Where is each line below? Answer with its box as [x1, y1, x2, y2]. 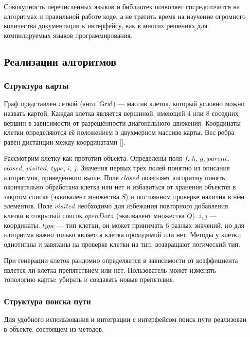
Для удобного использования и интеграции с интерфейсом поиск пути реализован [4, 314, 247, 324]
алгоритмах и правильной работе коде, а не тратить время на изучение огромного [4, 11, 246, 21]
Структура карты [4, 79, 69, 92]
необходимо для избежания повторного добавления [77, 201, 228, 211]
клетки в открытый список [4, 210, 83, 220]
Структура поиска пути [4, 295, 91, 307]
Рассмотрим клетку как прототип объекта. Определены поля [4, 153, 182, 163]
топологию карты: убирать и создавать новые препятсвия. [4, 274, 175, 284]
